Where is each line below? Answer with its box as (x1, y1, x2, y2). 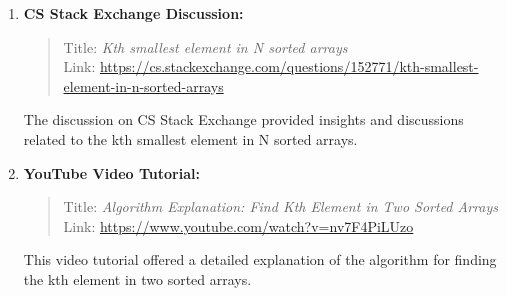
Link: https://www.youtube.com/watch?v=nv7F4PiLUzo (63, 215, 414, 236)
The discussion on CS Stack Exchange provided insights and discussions (23, 109, 464, 130)
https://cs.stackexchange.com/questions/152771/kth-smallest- (99, 56, 479, 77)
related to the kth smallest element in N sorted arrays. (23, 128, 358, 149)
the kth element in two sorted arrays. (23, 268, 252, 289)
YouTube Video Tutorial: (23, 162, 200, 183)
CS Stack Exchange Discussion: (23, 3, 244, 23)
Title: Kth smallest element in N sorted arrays (63, 36, 348, 57)
